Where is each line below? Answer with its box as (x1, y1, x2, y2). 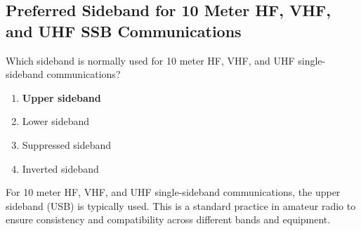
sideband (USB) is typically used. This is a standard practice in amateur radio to (6, 198, 356, 213)
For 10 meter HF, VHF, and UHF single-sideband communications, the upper (6, 185, 341, 199)
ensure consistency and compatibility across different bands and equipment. (6, 212, 331, 227)
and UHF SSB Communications (6, 20, 242, 41)
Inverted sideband (22, 161, 99, 176)
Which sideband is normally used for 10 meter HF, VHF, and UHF (6, 53, 295, 67)
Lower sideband (22, 114, 89, 128)
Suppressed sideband (22, 137, 112, 152)
